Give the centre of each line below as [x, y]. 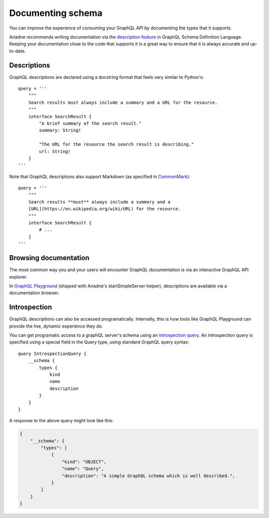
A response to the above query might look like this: [61, 421]
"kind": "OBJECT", [84, 462]
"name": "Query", [83, 469]
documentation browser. [34, 293]
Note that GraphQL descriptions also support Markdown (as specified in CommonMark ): [100, 176]
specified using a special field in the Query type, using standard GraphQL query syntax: [99, 342]
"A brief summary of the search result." [90, 123]
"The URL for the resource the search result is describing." [117, 144]
